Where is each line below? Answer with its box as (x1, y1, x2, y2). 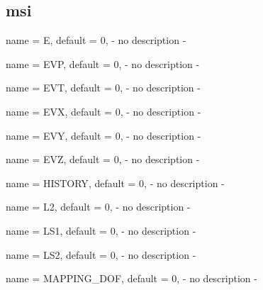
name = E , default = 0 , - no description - (6, 33, 186, 48)
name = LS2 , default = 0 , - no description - (6, 247, 196, 262)
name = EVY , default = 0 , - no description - (6, 128, 201, 143)
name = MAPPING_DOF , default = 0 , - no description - (6, 271, 257, 286)
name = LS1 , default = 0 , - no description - (6, 223, 196, 238)
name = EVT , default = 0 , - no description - (6, 80, 201, 95)
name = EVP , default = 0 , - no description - (6, 56, 200, 71)
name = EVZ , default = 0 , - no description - (6, 152, 200, 167)
